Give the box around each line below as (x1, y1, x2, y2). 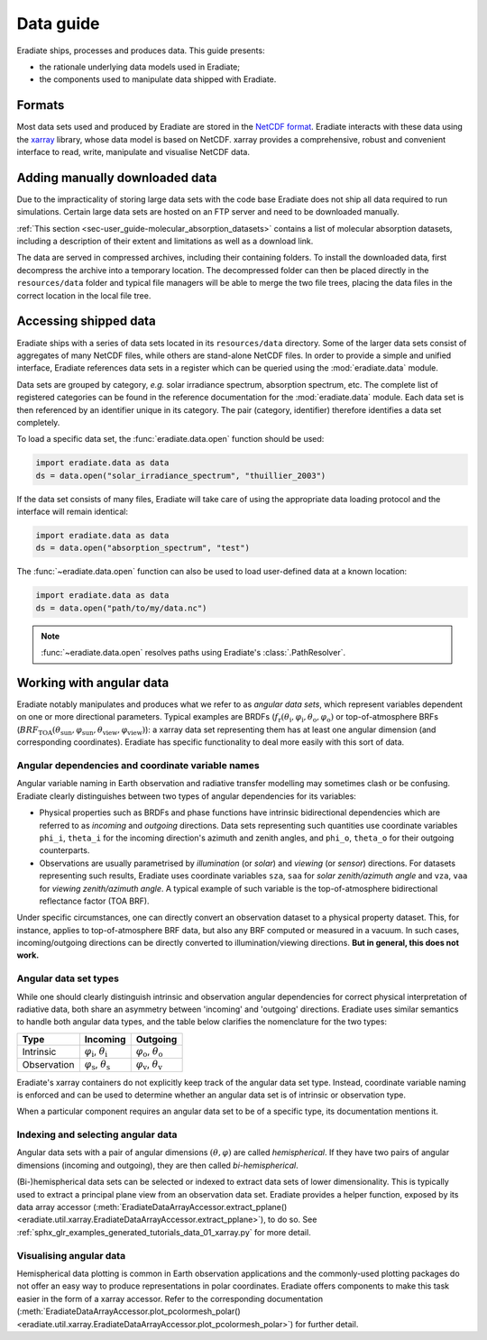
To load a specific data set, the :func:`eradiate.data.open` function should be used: (16, 434, 325, 445)
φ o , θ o (135, 1044, 163, 1059)
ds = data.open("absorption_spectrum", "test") (35, 543, 250, 554)
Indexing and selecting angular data (16, 1128, 178, 1141)
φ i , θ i (84, 1044, 108, 1059)
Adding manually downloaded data (16, 170, 217, 185)
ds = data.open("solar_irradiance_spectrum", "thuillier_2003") (35, 470, 326, 481)
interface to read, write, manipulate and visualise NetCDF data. (16, 147, 250, 158)
